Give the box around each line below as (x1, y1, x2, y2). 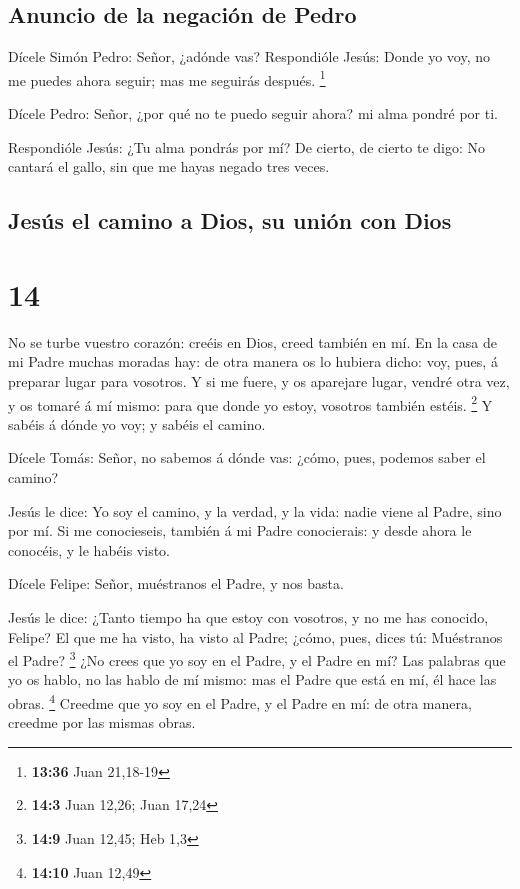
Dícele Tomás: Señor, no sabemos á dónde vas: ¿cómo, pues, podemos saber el (8, 447, 486, 468)
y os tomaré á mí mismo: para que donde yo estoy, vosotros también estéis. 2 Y (8, 391, 493, 415)
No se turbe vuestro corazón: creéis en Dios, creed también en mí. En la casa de (8, 331, 497, 352)
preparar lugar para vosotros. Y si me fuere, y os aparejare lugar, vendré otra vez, (8, 370, 510, 391)
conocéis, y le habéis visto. (8, 539, 170, 560)
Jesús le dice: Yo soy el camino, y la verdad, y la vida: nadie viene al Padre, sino (8, 500, 502, 521)
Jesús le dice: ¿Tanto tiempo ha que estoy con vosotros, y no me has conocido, (8, 606, 489, 627)
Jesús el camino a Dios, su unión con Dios (8, 205, 452, 236)
